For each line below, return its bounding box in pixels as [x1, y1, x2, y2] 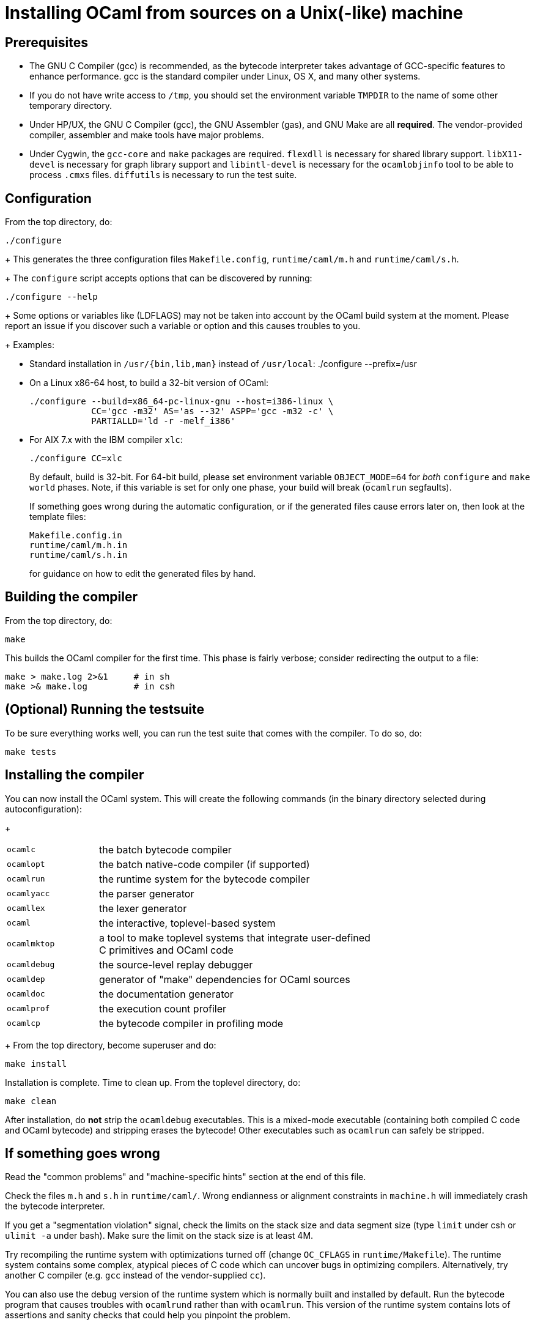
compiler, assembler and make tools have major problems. [29, 130, 264, 141]
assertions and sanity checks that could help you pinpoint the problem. [5, 1310, 291, 1321]
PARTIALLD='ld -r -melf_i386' [91, 416, 236, 426]
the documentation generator [99, 987, 234, 1000]
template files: [29, 511, 86, 522]
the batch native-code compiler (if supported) [99, 858, 310, 870]
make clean [5, 1096, 57, 1106]
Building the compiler [5, 589, 138, 605]
